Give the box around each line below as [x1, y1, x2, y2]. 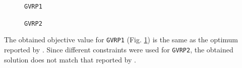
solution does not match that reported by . [4, 54, 136, 64]
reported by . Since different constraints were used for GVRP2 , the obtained [4, 44, 233, 54]
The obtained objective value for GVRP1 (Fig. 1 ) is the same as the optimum [4, 34, 238, 45]
